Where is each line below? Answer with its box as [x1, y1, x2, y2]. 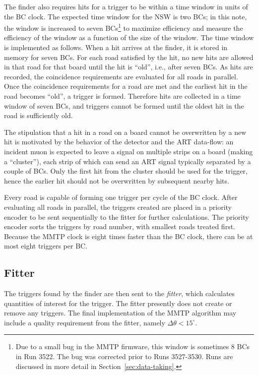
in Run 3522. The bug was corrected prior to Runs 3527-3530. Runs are [15, 351, 233, 362]
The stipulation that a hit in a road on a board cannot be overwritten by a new [4, 126, 247, 137]
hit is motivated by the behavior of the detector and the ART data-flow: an [4, 136, 234, 147]
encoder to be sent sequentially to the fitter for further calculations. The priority [4, 211, 249, 222]
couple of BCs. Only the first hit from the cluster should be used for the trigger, [4, 166, 248, 176]
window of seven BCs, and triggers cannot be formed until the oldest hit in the [4, 100, 244, 111]
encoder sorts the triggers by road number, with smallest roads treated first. [4, 221, 235, 232]
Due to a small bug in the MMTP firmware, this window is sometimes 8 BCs [15, 341, 250, 352]
